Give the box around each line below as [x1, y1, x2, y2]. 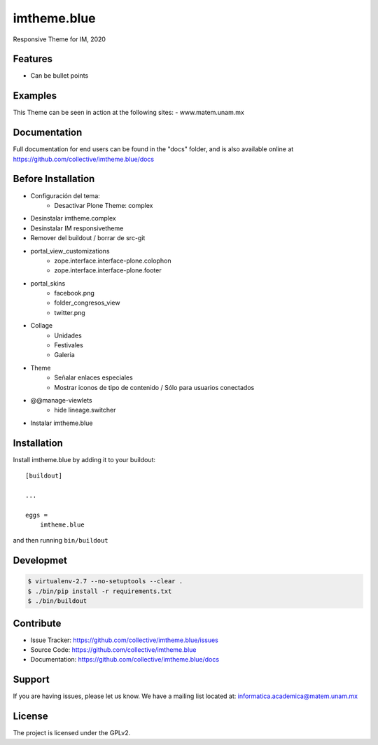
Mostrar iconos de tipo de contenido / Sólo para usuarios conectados [54, 383, 255, 391]
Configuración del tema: [30, 191, 101, 200]
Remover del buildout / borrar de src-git [30, 234, 146, 242]
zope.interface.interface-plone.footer [54, 266, 162, 274]
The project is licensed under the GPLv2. [13, 729, 131, 737]
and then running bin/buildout [13, 536, 108, 545]
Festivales [54, 341, 83, 349]
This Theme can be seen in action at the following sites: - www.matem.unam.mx [13, 109, 244, 117]
